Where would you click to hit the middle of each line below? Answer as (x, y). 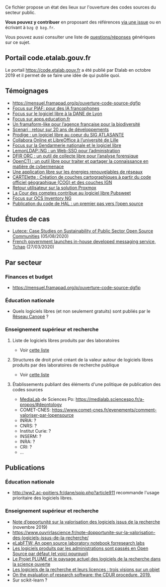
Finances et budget (29, 277)
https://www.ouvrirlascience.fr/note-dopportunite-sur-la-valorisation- (84, 532)
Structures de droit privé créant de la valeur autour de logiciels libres (83, 359)
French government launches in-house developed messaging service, (84, 241)
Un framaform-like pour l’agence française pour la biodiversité (76, 124)
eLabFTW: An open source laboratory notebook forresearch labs (79, 543)
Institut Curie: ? (35, 431)
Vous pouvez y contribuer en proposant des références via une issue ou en (83, 22)
